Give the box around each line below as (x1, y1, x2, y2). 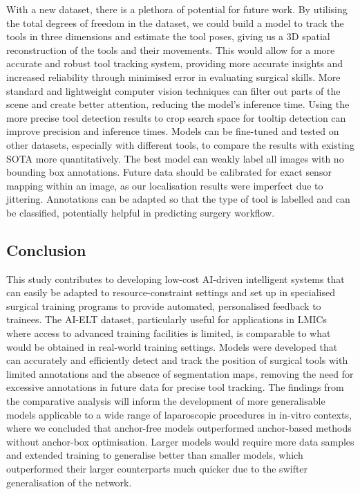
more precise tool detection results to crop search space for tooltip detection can (6, 110, 346, 125)
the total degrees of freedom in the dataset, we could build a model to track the (6, 15, 344, 30)
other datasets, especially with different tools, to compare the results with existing (6, 137, 354, 152)
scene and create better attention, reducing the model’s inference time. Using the (6, 97, 350, 111)
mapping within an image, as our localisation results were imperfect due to (6, 178, 323, 192)
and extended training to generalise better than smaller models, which (6, 448, 303, 462)
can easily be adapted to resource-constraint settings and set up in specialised (6, 285, 335, 300)
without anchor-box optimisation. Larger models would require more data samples (6, 434, 354, 448)
